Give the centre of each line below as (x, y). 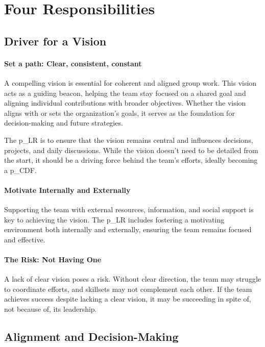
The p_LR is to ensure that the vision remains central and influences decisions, (129, 140)
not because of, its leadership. (51, 309)
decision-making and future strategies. (64, 123)
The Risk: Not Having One (53, 259)
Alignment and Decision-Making (91, 337)
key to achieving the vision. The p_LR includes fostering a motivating (114, 219)
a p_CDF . (20, 170)
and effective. (25, 239)
